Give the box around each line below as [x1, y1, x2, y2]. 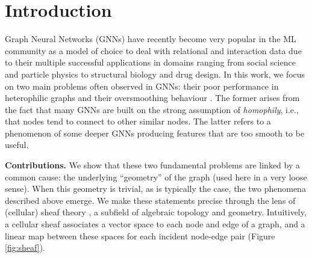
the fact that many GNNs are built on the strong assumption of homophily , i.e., [5, 103, 299, 115]
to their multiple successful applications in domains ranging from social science [5, 56, 296, 69]
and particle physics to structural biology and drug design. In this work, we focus [5, 67, 305, 80]
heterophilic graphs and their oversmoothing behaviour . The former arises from [5, 91, 300, 104]
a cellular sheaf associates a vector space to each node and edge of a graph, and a [5, 218, 305, 230]
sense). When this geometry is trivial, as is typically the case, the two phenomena [5, 182, 306, 195]
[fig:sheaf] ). [5, 241, 45, 254]
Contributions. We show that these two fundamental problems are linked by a [5, 159, 300, 171]
